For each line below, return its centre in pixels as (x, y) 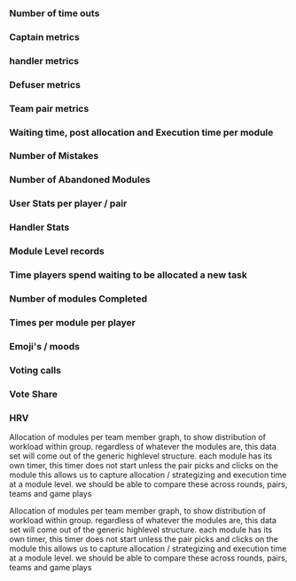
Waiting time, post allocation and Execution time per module (141, 132)
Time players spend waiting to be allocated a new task (129, 275)
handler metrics (44, 60)
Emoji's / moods (44, 346)
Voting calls (35, 370)
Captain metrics (44, 36)
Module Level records (57, 251)
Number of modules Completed (78, 298)
